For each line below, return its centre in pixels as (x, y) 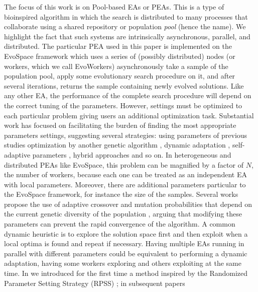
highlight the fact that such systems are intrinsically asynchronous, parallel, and (127, 36)
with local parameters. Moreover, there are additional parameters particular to (125, 184)
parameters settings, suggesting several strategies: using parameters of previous (126, 135)
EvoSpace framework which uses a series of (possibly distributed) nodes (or (120, 56)
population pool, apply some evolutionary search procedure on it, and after (120, 76)
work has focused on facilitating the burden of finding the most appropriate (120, 125)
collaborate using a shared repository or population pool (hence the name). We (125, 26)
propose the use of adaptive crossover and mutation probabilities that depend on (128, 204)
